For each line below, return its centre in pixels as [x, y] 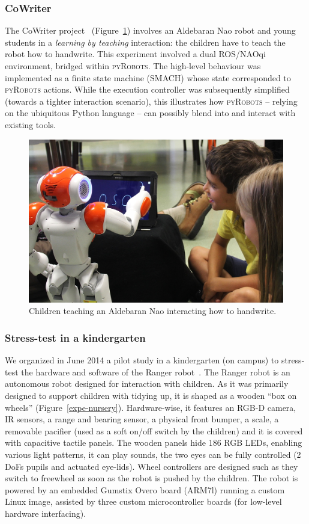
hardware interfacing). [46, 513]
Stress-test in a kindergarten [75, 337]
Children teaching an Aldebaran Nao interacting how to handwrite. [153, 311]
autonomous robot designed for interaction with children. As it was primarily [147, 384]
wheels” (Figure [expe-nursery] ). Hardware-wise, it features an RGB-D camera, [151, 407]
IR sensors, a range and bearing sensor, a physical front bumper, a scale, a [142, 419]
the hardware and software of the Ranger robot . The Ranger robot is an [156, 371]
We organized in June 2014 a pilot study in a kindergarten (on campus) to [142, 360]
